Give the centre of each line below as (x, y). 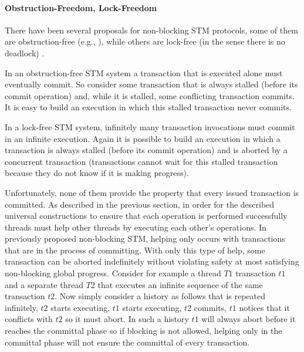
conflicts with (29, 319)
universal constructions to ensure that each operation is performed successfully (146, 216)
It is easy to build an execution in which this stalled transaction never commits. (148, 107)
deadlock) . (25, 53)
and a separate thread (44, 284)
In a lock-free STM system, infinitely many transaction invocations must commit (150, 126)
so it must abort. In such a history (127, 319)
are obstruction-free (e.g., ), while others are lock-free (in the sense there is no (145, 41)
